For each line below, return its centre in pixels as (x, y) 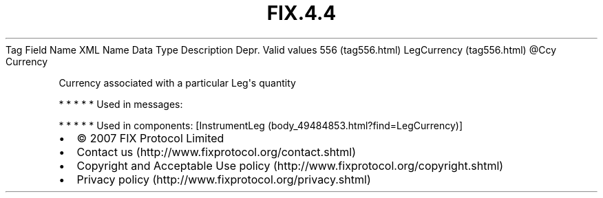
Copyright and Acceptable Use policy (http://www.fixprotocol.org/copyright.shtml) (290, 165)
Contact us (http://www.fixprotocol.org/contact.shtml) (216, 152)
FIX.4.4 (301, 13)
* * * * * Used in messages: (121, 104)
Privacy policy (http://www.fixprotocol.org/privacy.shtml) (224, 179)
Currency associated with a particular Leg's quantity (177, 82)
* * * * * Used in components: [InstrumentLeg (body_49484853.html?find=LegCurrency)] (261, 125)
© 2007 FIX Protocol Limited (150, 138)
